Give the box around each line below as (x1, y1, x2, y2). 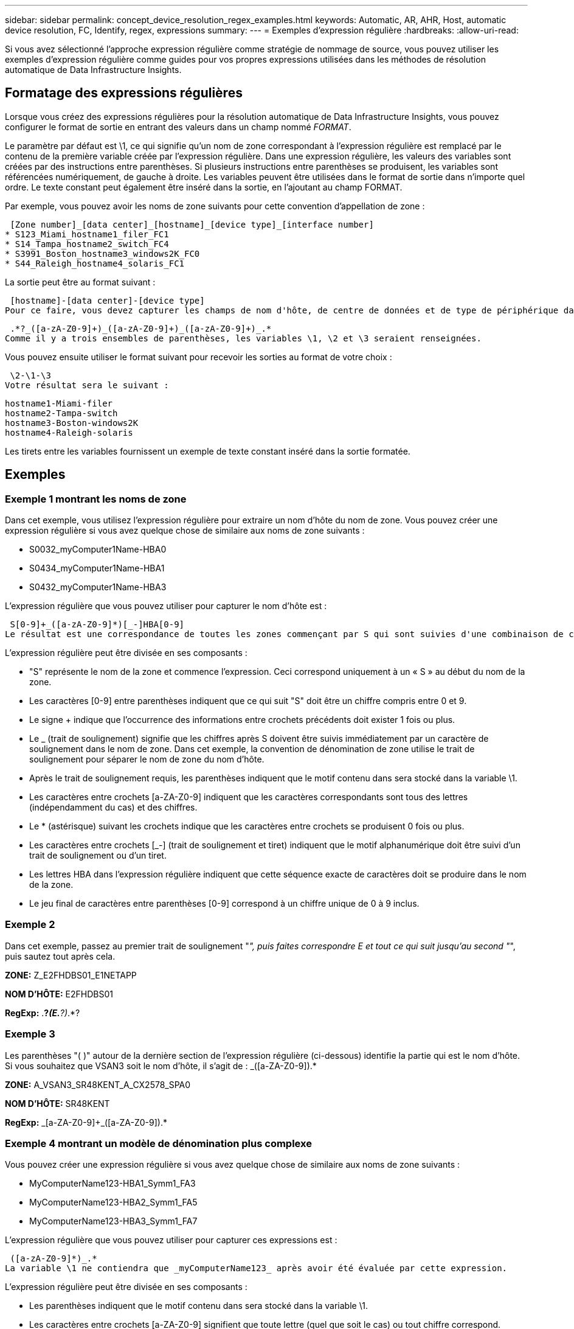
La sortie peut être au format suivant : (5, 276, 156, 287)
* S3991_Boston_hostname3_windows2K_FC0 (5, 248, 200, 259)
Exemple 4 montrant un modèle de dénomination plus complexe (5, 1137, 312, 1149)
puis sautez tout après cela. (5, 951, 116, 961)
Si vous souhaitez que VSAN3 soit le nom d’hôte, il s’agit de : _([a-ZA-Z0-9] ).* (5, 1060, 317, 1071)
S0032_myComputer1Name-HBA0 (29, 544, 167, 555)
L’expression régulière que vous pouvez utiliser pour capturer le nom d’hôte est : (5, 601, 327, 612)
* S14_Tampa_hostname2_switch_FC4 (5, 239, 169, 249)
